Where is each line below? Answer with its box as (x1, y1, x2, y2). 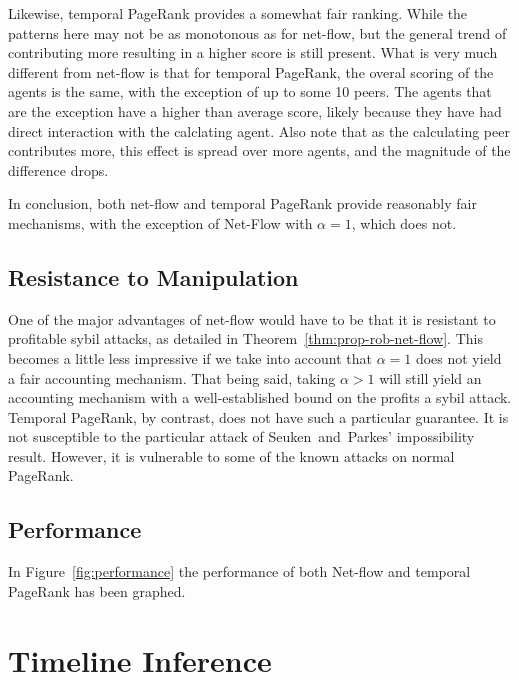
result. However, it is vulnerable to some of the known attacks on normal (8, 445, 455, 466)
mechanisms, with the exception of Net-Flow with (8, 212, 313, 233)
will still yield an (379, 367, 482, 388)
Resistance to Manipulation (8, 261, 299, 292)
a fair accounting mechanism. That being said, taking (8, 367, 336, 388)
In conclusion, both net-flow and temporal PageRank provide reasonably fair (8, 193, 477, 214)
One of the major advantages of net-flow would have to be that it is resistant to (8, 308, 496, 329)
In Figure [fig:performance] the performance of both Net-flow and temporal (8, 561, 471, 582)
